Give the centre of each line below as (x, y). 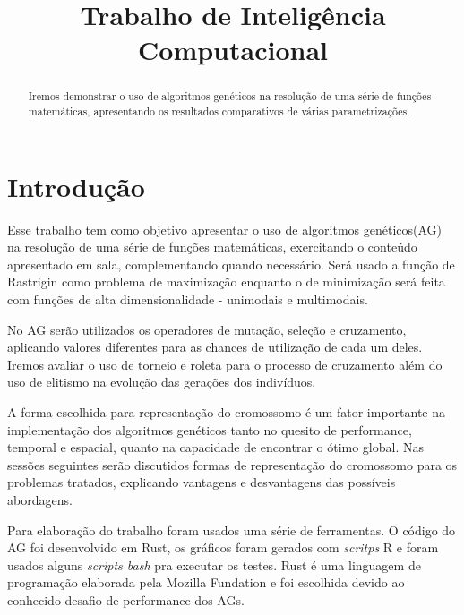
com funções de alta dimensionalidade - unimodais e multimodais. (188, 299)
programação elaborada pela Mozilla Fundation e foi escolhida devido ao (206, 582)
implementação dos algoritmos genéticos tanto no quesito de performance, (210, 429)
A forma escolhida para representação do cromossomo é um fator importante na (226, 411)
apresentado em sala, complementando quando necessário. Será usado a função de (231, 264)
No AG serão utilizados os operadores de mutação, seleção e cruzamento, (207, 329)
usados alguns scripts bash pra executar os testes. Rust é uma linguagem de (214, 564)
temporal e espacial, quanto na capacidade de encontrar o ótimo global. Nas (215, 447)
